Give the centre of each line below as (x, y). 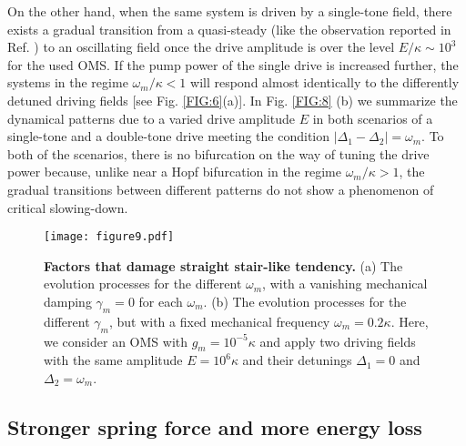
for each (161, 301)
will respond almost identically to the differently (325, 82)
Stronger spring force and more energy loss (215, 426)
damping (68, 301)
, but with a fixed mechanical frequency (219, 321)
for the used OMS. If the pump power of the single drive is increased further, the (233, 64)
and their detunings (297, 360)
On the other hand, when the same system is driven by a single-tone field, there (230, 11)
